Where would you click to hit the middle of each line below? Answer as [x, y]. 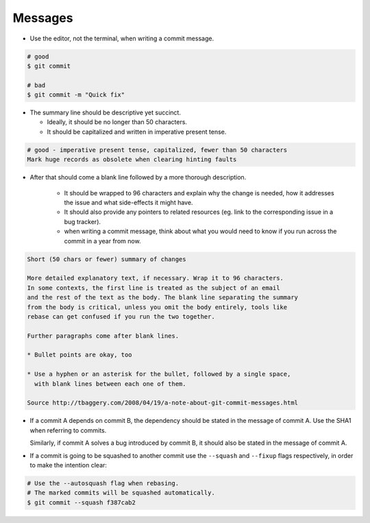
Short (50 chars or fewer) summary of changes [107, 259]
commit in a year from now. [102, 241]
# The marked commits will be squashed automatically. [121, 493]
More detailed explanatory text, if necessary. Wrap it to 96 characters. [156, 278]
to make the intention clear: [69, 465]
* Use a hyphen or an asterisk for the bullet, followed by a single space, [159, 374]
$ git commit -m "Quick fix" [76, 95]
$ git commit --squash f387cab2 [82, 502]
